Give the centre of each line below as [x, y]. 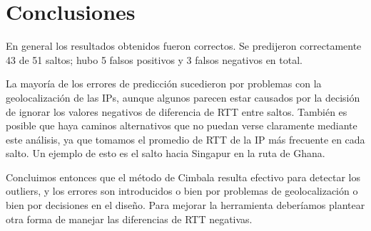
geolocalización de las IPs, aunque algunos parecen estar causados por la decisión [183, 97]
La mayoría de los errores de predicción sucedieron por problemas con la [164, 84]
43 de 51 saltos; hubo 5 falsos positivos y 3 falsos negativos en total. [154, 59]
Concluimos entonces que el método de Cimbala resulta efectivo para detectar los [183, 177]
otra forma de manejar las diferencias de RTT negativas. [129, 219]
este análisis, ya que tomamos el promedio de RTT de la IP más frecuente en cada [185, 139]
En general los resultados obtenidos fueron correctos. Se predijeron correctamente [184, 46]
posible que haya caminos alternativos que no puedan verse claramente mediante [182, 125]
